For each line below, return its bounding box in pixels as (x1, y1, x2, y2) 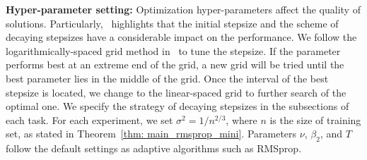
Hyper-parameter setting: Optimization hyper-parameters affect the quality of (6, 2, 361, 16)
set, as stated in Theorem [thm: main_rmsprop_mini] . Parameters (6, 126, 297, 141)
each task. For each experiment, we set (6, 112, 173, 127)
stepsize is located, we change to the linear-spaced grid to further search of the (6, 85, 346, 99)
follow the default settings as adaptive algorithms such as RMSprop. (6, 141, 302, 156)
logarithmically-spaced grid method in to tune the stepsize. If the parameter (6, 43, 341, 58)
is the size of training (269, 112, 361, 127)
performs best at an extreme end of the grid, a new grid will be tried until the (6, 57, 344, 72)
